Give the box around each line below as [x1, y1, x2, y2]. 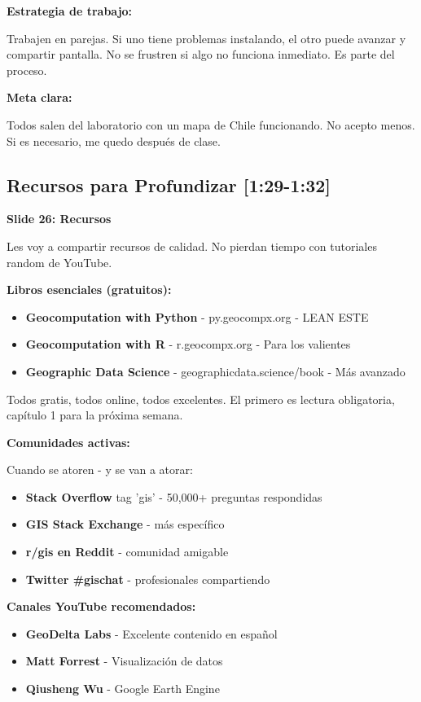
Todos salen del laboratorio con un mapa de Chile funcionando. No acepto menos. [7, 116, 415, 133]
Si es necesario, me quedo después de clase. [7, 132, 221, 149]
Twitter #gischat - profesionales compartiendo [25, 570, 270, 587]
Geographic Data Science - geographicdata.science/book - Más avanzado [25, 362, 406, 380]
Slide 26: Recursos [7, 210, 112, 227]
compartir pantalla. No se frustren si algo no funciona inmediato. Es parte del [7, 46, 395, 63]
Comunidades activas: [7, 433, 130, 450]
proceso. [7, 61, 47, 78]
